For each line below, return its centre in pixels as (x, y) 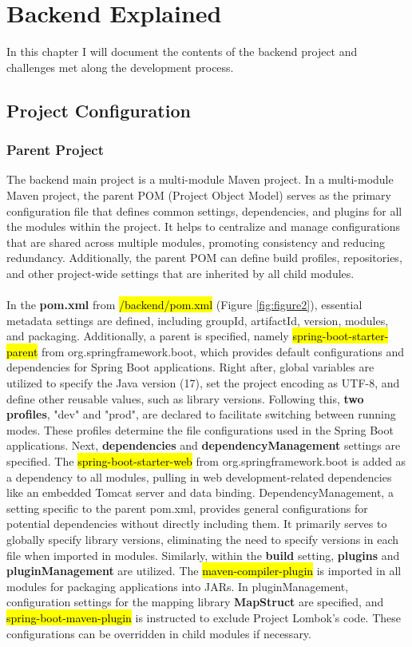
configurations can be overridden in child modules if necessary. (159, 633)
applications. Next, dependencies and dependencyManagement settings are (204, 445)
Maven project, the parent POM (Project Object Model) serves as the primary (199, 194)
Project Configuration (99, 110)
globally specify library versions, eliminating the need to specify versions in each (203, 539)
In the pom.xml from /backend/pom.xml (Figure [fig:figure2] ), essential (184, 305)
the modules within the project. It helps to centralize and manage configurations (204, 226)
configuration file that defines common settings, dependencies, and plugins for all (204, 210)
